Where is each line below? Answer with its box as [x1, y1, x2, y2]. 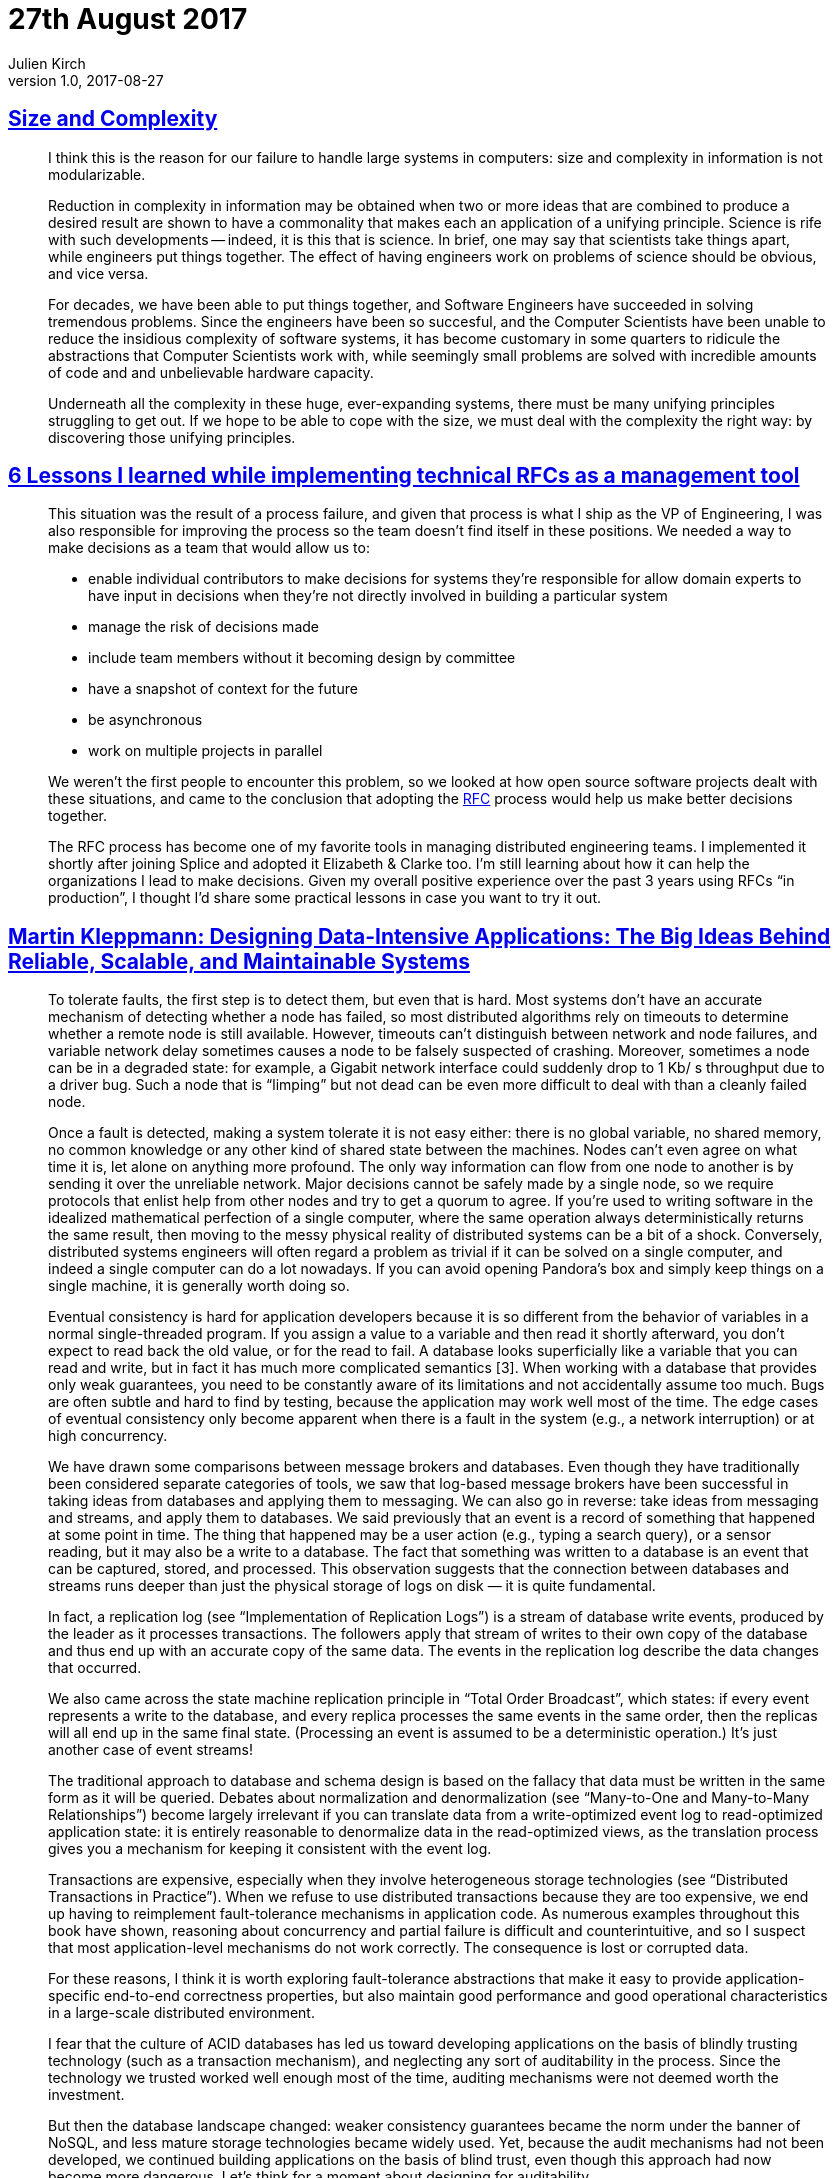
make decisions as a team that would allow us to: [48, 539, 370, 557]
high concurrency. [48, 1427, 168, 1445]
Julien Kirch [8, 54, 86, 72]
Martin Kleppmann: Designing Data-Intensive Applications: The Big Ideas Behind [8, 923, 831, 949]
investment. [48, 2086, 125, 2104]
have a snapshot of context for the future [88, 680, 358, 698]
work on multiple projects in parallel [88, 742, 323, 760]
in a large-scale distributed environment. [48, 2004, 315, 2022]
